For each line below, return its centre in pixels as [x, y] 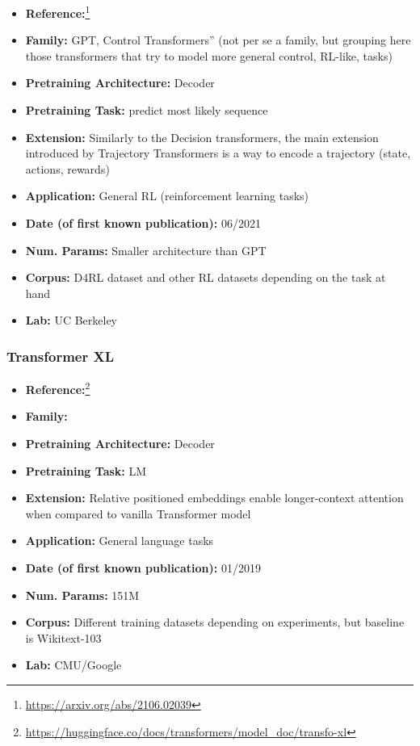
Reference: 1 [58, 12]
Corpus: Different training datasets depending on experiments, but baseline [215, 622]
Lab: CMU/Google [73, 665]
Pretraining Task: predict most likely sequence [147, 110]
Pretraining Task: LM [86, 470]
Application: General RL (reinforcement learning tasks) [167, 196]
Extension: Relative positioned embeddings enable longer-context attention [214, 498]
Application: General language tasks [120, 541]
